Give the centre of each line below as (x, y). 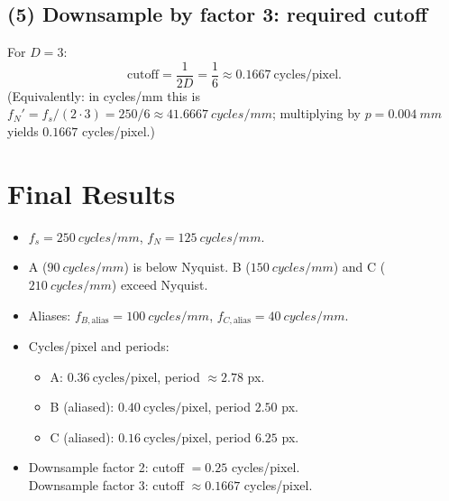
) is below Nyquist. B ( (187, 267)
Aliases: (50, 315)
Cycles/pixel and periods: (99, 346)
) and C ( (359, 267)
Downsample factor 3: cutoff (106, 484)
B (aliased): (82, 407)
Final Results (92, 193)
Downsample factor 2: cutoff (106, 467)
